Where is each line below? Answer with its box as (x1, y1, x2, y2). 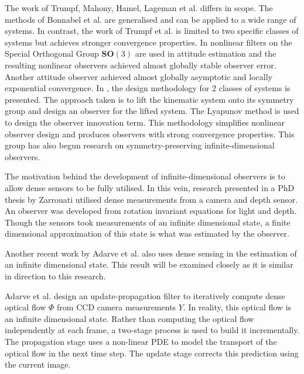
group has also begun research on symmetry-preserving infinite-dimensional (5, 139, 275, 151)
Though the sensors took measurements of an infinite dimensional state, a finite (5, 216, 291, 228)
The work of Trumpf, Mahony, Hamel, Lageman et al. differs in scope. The (5, 2, 273, 13)
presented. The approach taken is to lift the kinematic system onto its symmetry (5, 93, 294, 105)
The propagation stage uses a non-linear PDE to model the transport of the (5, 335, 277, 348)
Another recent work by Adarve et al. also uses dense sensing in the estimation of (5, 247, 297, 259)
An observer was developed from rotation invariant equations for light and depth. (5, 205, 297, 217)
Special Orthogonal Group (5, 47, 99, 60)
